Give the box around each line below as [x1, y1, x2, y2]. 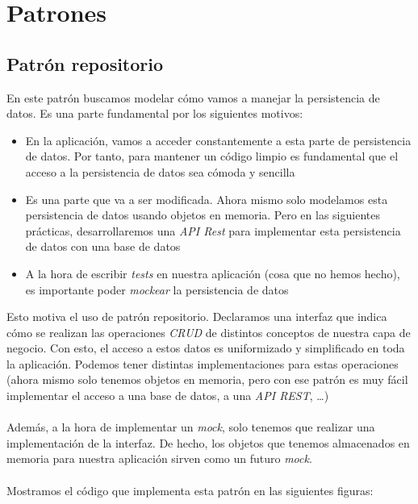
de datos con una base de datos [25, 238, 181, 255]
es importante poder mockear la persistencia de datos [25, 281, 289, 298]
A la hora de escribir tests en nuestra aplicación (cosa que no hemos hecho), [25, 264, 400, 281]
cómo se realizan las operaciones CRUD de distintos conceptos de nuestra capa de [6, 323, 411, 340]
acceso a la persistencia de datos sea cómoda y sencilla [25, 163, 295, 180]
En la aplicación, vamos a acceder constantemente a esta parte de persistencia [25, 131, 412, 148]
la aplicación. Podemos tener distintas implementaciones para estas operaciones [6, 355, 399, 372]
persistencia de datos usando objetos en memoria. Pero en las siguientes [25, 206, 380, 223]
